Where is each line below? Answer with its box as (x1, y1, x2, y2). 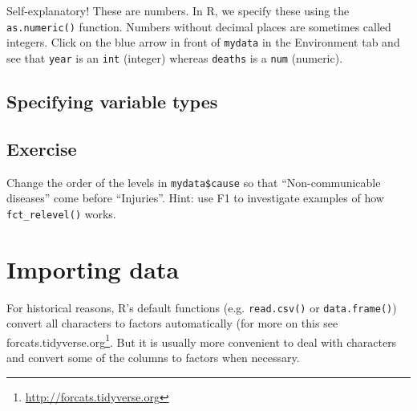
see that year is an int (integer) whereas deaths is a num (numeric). (6, 49, 343, 66)
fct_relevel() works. (6, 205, 116, 222)
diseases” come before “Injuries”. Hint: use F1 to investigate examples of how (6, 189, 384, 206)
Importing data (6, 252, 180, 285)
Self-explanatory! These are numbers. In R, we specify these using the (6, 2, 350, 18)
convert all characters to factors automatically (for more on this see (6, 315, 338, 332)
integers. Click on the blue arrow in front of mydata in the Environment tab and (6, 34, 400, 51)
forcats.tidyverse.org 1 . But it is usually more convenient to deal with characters (6, 331, 397, 350)
